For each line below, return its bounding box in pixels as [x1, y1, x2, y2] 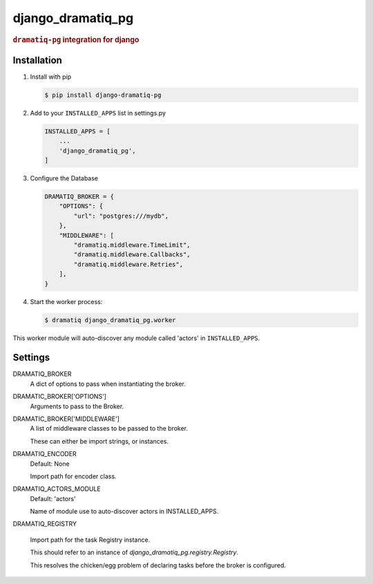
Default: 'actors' [30, 494, 76, 502]
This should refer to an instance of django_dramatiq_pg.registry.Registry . [30, 548, 238, 556]
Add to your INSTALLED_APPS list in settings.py [30, 109, 166, 117]
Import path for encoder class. [30, 472, 117, 480]
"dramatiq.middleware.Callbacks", [73, 251, 191, 258]
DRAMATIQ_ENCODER [12, 450, 77, 458]
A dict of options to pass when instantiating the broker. [30, 379, 186, 388]
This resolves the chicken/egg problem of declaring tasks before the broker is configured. [30, 561, 286, 569]
